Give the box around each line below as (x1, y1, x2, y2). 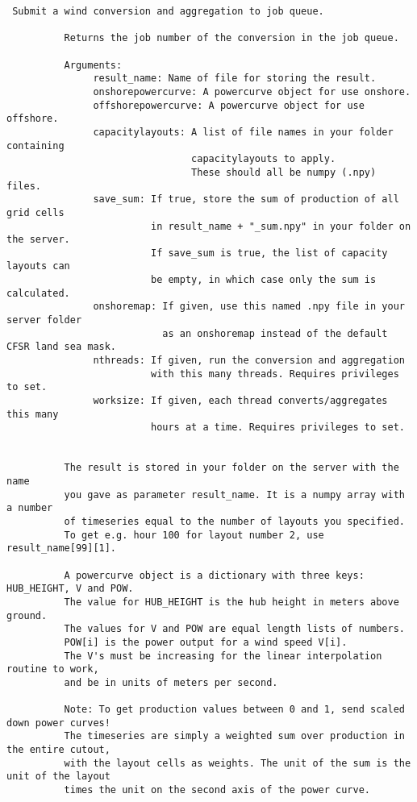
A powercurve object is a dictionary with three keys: (64, 569, 365, 581)
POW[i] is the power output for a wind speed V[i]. (64, 636, 348, 648)
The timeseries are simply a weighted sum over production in (64, 730, 405, 742)
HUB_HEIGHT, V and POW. (6, 583, 134, 595)
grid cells (6, 206, 65, 218)
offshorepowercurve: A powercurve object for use (93, 99, 365, 111)
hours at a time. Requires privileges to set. (150, 422, 405, 434)
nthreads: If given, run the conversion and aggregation (93, 355, 405, 367)
